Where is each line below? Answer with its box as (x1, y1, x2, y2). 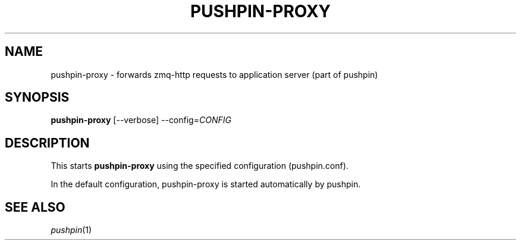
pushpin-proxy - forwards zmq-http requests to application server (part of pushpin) (51, 69, 378, 80)
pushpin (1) (51, 225, 92, 235)
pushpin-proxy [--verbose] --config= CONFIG (51, 115, 231, 125)
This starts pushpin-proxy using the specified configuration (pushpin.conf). (51, 161, 349, 171)
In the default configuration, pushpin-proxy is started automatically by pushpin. (51, 179, 361, 190)
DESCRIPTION (5, 135, 90, 150)
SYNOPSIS (5, 90, 70, 105)
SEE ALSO (5, 199, 65, 215)
